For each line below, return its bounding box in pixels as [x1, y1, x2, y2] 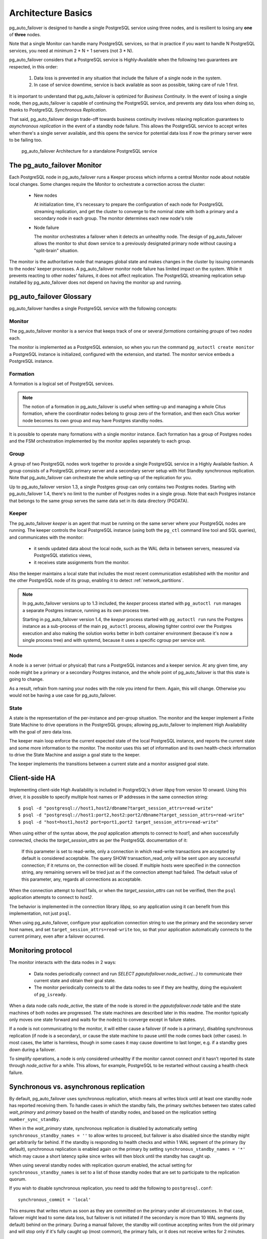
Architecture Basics [9, 7, 92, 18]
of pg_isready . [34, 991, 67, 997]
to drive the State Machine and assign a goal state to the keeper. [9, 751, 140, 758]
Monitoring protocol [9, 947, 72, 955]
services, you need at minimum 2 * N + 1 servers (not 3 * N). [9, 48, 133, 54]
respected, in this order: [9, 63, 58, 69]
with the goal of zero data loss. [9, 729, 72, 734]
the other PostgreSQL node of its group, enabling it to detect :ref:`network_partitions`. [9, 577, 184, 583]
